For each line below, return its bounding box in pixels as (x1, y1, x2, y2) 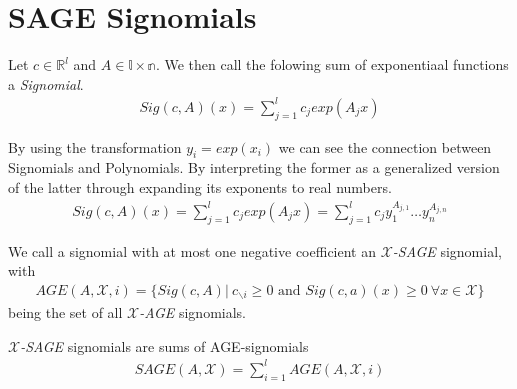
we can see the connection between (278, 136, 492, 157)
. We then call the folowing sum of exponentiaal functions (155, 54, 509, 75)
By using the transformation (8, 136, 182, 157)
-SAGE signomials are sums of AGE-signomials (20, 335, 309, 356)
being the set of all (8, 302, 123, 323)
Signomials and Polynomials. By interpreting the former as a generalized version (8, 157, 500, 178)
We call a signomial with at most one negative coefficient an (8, 240, 376, 261)
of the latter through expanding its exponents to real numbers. (8, 177, 392, 198)
